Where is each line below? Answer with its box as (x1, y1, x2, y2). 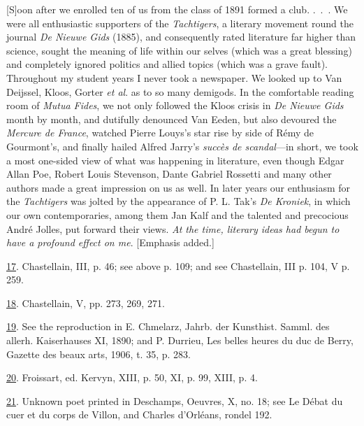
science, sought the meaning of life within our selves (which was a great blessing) (6, 43, 352, 57)
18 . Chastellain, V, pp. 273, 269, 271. (6, 295, 165, 310)
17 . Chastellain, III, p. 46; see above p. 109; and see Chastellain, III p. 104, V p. (6, 258, 350, 273)
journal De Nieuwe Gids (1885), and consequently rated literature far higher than (6, 29, 356, 44)
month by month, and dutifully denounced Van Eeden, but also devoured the (6, 111, 337, 126)
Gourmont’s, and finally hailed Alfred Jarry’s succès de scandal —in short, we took (6, 139, 358, 153)
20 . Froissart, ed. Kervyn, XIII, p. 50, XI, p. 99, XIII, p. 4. (6, 370, 258, 385)
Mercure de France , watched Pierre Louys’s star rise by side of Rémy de (6, 125, 314, 140)
